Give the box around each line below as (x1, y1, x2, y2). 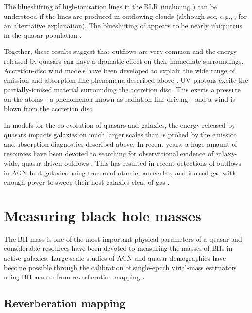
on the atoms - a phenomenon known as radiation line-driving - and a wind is (4, 94, 235, 104)
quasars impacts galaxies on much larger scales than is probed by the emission (4, 129, 237, 139)
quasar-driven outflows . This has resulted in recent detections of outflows (21, 157, 241, 168)
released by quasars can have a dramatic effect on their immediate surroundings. (4, 55, 244, 66)
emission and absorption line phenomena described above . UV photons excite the (4, 75, 248, 85)
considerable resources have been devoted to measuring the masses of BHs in (4, 243, 233, 253)
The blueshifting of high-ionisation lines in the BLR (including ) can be (4, 1, 217, 11)
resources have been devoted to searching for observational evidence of (4, 148, 214, 158)
